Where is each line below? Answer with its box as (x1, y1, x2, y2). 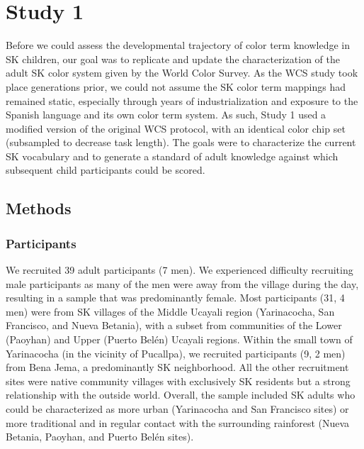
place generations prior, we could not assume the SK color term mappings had (6, 79, 346, 94)
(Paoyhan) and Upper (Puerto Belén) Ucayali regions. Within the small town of (6, 332, 353, 347)
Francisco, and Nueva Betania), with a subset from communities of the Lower (6, 318, 342, 333)
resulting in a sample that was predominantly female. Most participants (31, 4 (6, 290, 345, 305)
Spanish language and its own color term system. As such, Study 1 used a (6, 107, 326, 122)
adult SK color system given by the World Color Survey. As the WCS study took (6, 65, 358, 80)
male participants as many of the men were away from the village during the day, (6, 276, 359, 291)
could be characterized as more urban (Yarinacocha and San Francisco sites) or (6, 401, 349, 416)
